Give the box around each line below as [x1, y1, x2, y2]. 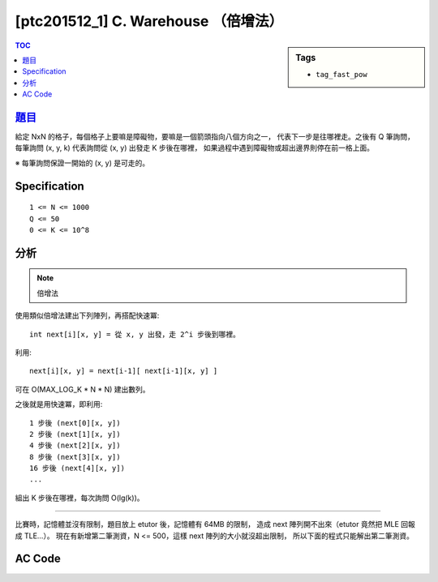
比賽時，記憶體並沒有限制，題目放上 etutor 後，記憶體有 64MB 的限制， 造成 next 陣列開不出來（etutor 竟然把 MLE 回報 [15, 520, 415, 529]
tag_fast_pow [316, 70, 368, 79]
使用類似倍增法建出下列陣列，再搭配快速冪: [15, 310, 160, 320]
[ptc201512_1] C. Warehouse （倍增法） [15, 12, 284, 30]
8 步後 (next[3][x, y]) [29, 452, 121, 461]
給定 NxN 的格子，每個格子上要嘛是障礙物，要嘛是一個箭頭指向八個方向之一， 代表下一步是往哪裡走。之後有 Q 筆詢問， [15, 132, 415, 142]
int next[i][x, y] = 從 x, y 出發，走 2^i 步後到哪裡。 [29, 329, 241, 339]
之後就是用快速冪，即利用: [15, 400, 103, 409]
